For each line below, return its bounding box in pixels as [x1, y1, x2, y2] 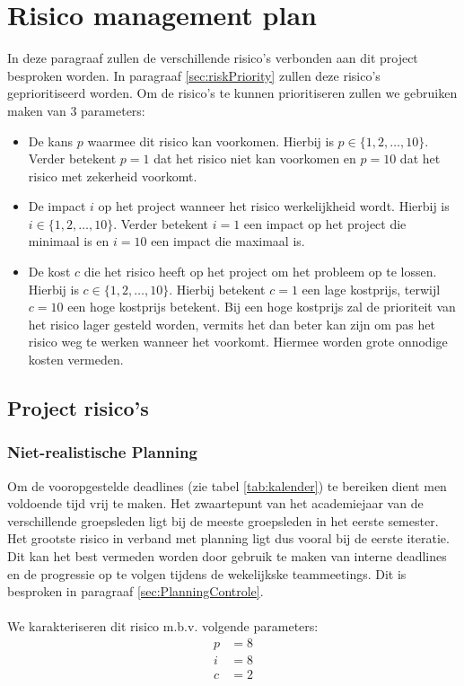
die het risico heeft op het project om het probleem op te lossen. [83, 262, 437, 281]
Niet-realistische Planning [7, 441, 197, 463]
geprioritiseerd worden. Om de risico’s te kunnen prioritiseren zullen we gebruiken [7, 84, 458, 102]
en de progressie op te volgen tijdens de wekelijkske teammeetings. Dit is [7, 564, 407, 583]
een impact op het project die [243, 214, 407, 233]
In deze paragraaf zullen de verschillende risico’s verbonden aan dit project [7, 48, 418, 67]
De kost [28, 262, 71, 281]
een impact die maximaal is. [151, 232, 305, 251]
